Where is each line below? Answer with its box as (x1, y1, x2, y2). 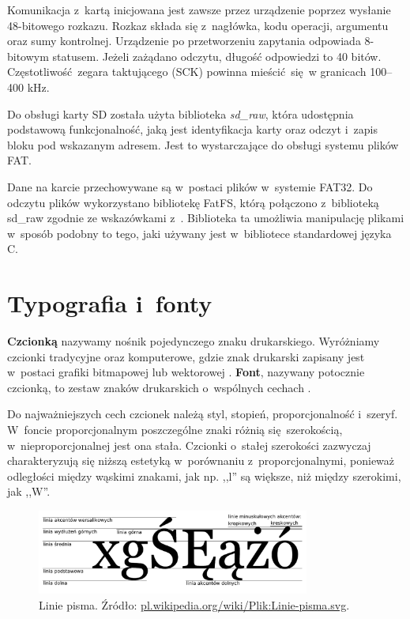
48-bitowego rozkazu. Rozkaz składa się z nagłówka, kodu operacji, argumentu (7, 17, 389, 33)
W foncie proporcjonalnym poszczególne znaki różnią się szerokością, (7, 421, 343, 437)
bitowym (7, 47, 49, 64)
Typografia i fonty (7, 287, 213, 319)
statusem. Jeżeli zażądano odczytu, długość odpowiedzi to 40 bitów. (52, 47, 382, 64)
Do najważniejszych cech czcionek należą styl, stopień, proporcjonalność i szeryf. (7, 406, 398, 422)
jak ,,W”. (7, 483, 51, 500)
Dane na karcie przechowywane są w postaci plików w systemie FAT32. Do (7, 178, 373, 194)
